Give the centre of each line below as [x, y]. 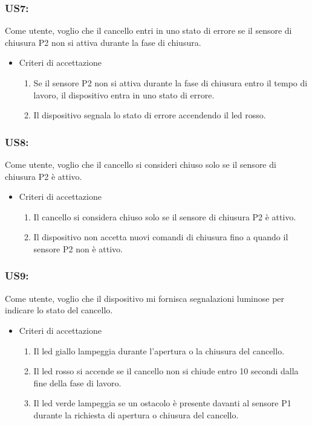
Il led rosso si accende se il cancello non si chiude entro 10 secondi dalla [166, 371]
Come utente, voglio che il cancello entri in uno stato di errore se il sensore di [148, 30]
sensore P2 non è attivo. [78, 248]
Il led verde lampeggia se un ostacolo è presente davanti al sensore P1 [162, 403]
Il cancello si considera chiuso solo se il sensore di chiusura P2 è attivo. [165, 216]
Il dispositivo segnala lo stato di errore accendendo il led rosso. [150, 115]
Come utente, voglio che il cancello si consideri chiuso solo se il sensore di [141, 164]
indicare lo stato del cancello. [59, 310]
